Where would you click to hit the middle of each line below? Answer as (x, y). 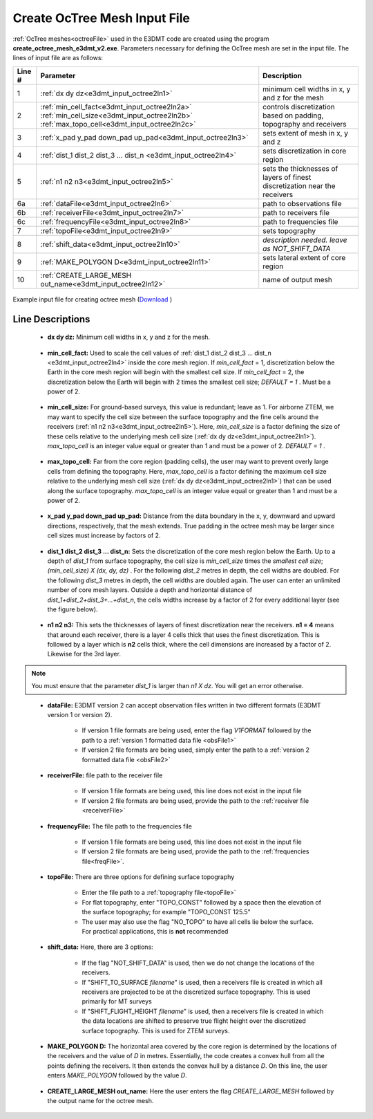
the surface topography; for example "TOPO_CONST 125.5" (166, 912)
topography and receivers (305, 124)
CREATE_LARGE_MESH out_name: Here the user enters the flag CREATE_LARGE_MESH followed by (191, 1091)
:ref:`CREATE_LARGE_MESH (86, 275)
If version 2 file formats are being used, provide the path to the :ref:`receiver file (195, 801)
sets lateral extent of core (304, 257)
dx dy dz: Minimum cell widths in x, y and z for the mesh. (129, 337)
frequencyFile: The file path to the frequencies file (120, 826)
